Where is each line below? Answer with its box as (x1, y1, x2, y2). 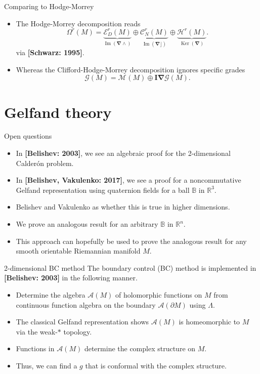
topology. (63, 326, 92, 337)
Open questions (4, 131, 52, 141)
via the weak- (16, 326, 58, 337)
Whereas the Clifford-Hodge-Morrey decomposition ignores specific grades (16, 64, 245, 74)
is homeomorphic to (179, 316, 240, 327)
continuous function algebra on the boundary (16, 299, 156, 310)
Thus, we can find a (16, 360, 77, 370)
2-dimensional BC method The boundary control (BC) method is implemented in (4, 262, 256, 273)
